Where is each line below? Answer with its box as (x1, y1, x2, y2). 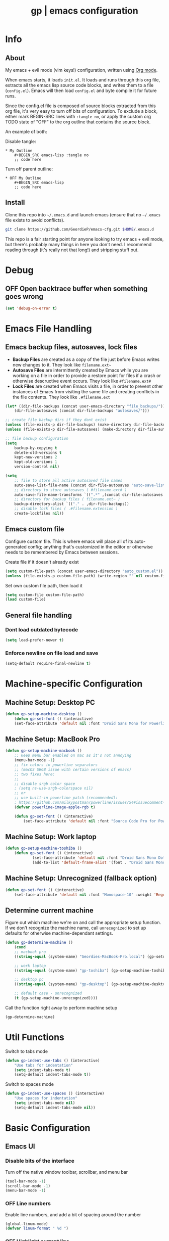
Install (5, 198, 25, 207)
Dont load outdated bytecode (5, 626, 78, 633)
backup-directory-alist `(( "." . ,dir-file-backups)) (14, 501, 129, 507)
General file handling (5, 611, 72, 619)
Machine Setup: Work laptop (5, 832, 97, 841)
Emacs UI (5, 1142, 35, 1151)
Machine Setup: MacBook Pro (5, 735, 101, 743)
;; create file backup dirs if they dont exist (5, 418, 107, 423)
